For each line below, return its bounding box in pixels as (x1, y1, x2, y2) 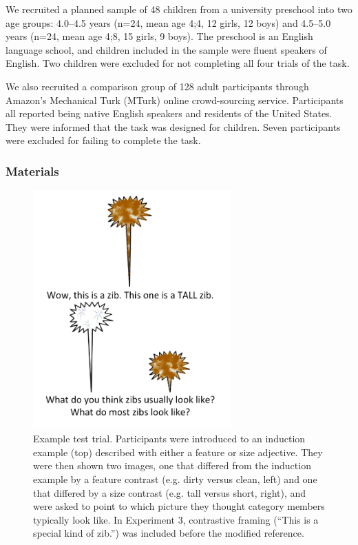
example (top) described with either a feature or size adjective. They (33, 444, 323, 459)
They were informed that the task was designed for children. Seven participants (6, 119, 341, 134)
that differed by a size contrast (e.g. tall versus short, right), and (33, 485, 306, 500)
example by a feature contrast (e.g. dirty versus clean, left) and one (33, 471, 317, 486)
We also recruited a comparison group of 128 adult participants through (6, 79, 309, 93)
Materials (6, 162, 59, 179)
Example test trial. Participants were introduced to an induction (33, 431, 306, 446)
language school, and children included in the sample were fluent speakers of (6, 42, 327, 56)
